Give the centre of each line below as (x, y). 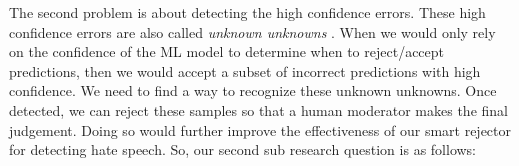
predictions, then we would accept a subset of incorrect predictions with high (245, 70)
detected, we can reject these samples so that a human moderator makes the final (258, 109)
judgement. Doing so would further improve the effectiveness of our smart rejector (260, 129)
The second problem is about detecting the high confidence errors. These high (247, 12)
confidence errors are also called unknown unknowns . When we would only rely (252, 31)
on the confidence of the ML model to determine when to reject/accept (227, 51)
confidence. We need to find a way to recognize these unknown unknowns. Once (253, 90)
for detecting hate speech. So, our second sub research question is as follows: (243, 149)
